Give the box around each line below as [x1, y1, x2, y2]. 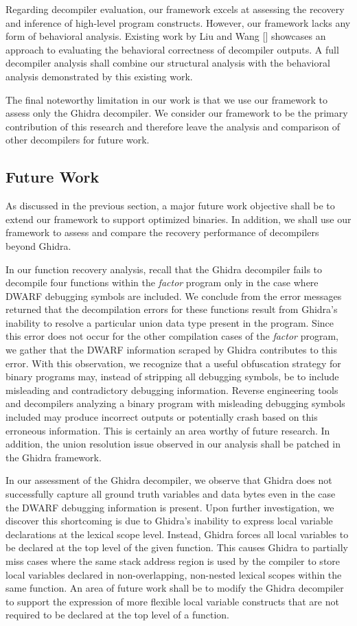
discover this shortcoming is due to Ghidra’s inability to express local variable [5, 513, 333, 528]
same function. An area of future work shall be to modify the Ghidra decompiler [5, 581, 344, 595]
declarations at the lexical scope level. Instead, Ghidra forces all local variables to [5, 526, 349, 541]
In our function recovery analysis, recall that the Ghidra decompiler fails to [5, 262, 323, 276]
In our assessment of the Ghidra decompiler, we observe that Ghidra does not [5, 473, 332, 487]
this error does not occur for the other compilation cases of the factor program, [5, 329, 339, 343]
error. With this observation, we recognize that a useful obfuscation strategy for [5, 356, 341, 370]
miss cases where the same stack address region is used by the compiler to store [5, 553, 341, 568]
